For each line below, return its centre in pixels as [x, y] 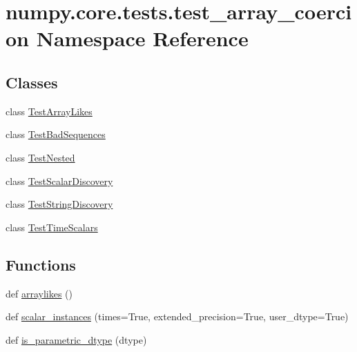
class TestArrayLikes [49, 111]
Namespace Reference [142, 38]
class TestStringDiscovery [59, 204]
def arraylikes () [39, 293]
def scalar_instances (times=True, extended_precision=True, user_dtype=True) [177, 316]
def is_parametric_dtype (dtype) [76, 339]
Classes [32, 82]
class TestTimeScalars [52, 227]
